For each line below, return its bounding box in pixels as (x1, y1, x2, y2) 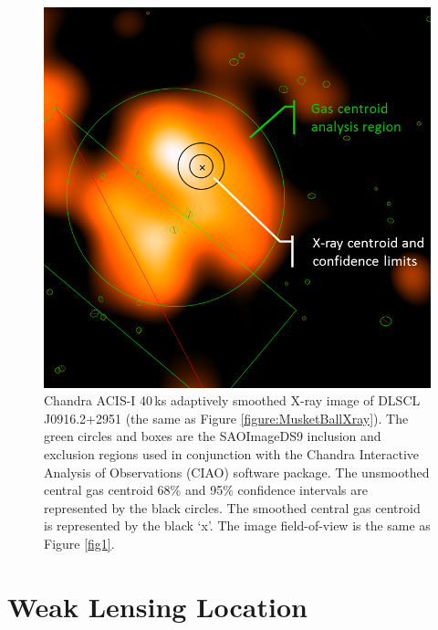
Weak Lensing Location (7, 587, 308, 625)
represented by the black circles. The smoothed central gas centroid (44, 498, 421, 517)
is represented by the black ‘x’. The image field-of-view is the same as (44, 516, 431, 535)
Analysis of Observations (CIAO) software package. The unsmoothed (44, 462, 430, 481)
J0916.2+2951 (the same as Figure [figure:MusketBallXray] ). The (44, 408, 409, 427)
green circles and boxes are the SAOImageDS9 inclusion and (44, 426, 381, 446)
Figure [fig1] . (44, 533, 115, 552)
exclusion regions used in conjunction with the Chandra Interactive (44, 444, 420, 463)
